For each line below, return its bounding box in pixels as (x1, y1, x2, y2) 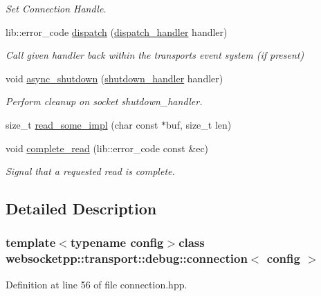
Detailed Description (6, 198, 157, 219)
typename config (70, 234, 164, 251)
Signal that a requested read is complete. (6, 164, 175, 178)
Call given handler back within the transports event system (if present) (6, 48, 304, 62)
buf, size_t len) (166, 117, 232, 131)
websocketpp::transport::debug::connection (6, 250, 248, 267)
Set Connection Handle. (6, 1, 107, 15)
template (6, 234, 56, 251)
